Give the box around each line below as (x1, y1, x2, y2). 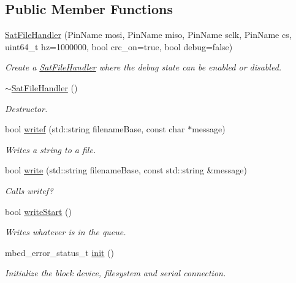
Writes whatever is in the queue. (5, 225, 126, 238)
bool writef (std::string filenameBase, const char (5, 123, 185, 135)
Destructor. (5, 102, 48, 115)
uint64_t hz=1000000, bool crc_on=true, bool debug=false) (5, 40, 233, 53)
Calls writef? (5, 184, 53, 197)
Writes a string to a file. (5, 143, 96, 156)
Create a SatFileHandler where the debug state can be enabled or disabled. (5, 61, 282, 74)
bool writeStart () (5, 205, 72, 217)
